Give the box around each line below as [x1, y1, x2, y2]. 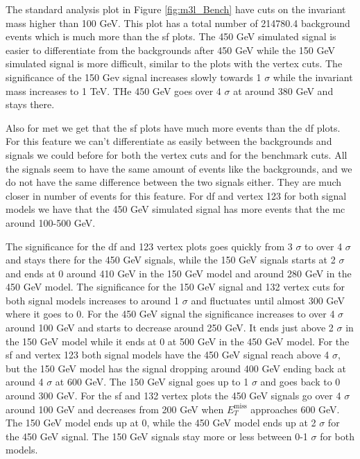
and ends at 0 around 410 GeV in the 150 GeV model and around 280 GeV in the [6, 266, 352, 280]
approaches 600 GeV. [250, 401, 340, 416]
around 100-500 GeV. [6, 215, 96, 230]
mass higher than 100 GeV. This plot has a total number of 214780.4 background [6, 15, 350, 30]
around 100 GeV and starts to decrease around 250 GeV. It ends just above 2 [6, 320, 334, 335]
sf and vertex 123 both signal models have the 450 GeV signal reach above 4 [6, 347, 329, 362]
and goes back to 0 [260, 374, 341, 389]
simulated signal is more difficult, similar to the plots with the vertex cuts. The [6, 56, 343, 71]
